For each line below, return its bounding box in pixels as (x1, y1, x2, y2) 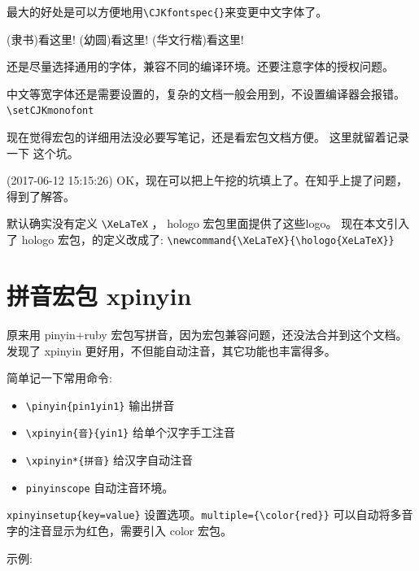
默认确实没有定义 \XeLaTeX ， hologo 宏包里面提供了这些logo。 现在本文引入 (7, 215, 410, 232)
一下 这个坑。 (7, 144, 79, 161)
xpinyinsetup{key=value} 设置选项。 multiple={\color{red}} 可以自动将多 (7, 506, 402, 523)
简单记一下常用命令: (7, 369, 112, 386)
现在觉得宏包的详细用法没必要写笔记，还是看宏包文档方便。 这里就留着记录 (7, 129, 409, 146)
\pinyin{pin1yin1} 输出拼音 (25, 396, 175, 413)
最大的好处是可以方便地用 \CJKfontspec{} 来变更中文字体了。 (7, 3, 328, 20)
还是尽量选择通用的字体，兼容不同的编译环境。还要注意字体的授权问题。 (7, 58, 394, 75)
